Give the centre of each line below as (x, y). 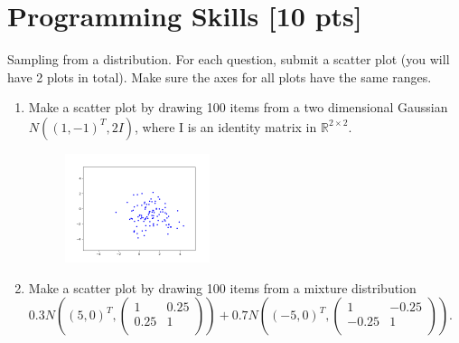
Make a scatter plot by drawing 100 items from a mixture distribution (222, 287)
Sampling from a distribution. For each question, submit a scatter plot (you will (229, 59)
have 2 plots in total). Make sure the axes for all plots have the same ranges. (220, 76)
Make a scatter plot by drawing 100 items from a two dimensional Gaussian (238, 107)
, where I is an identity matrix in (226, 126)
